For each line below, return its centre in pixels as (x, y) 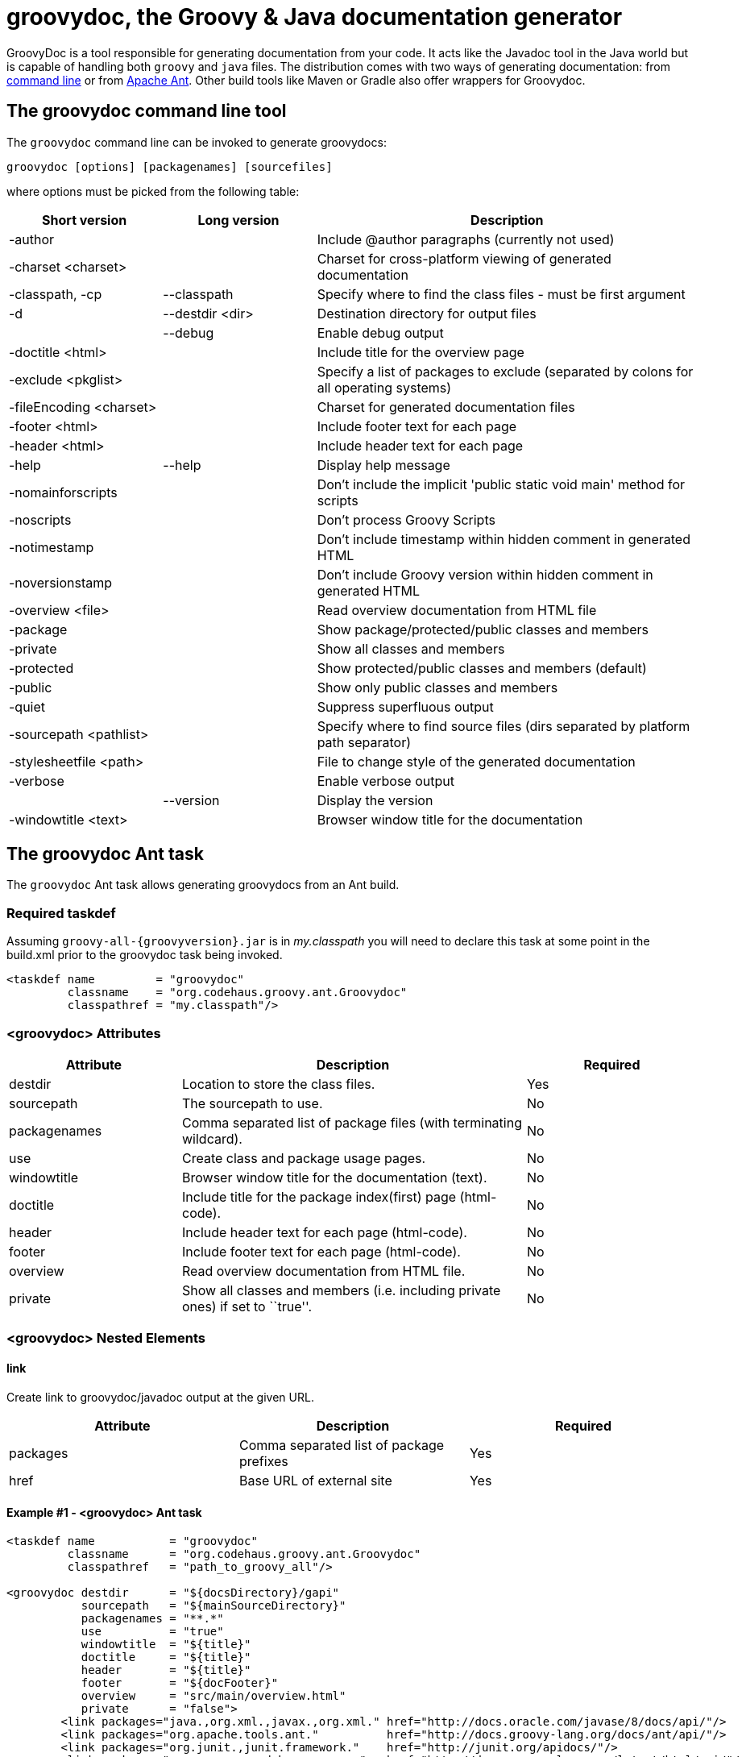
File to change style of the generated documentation (476, 761)
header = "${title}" (166, 1670)
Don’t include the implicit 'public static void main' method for (501, 484)
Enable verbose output (385, 781)
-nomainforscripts (63, 492)
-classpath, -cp (56, 294)
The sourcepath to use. (253, 1103)
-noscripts (40, 519)
